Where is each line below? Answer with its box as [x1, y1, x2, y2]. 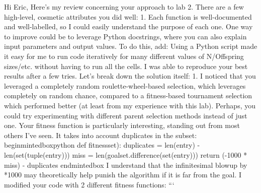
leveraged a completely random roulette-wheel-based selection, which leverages [4, 80, 246, 91]
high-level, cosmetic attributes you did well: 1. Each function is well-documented [4, 11, 252, 22]
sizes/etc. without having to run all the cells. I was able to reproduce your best [4, 60, 248, 71]
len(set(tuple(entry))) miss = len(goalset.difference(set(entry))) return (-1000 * [4, 149, 247, 160]
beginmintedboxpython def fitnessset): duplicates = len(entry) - [4, 140, 200, 150]
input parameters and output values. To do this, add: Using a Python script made [4, 41, 257, 51]
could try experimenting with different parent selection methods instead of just [4, 110, 247, 120]
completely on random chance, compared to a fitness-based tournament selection [4, 90, 252, 101]
